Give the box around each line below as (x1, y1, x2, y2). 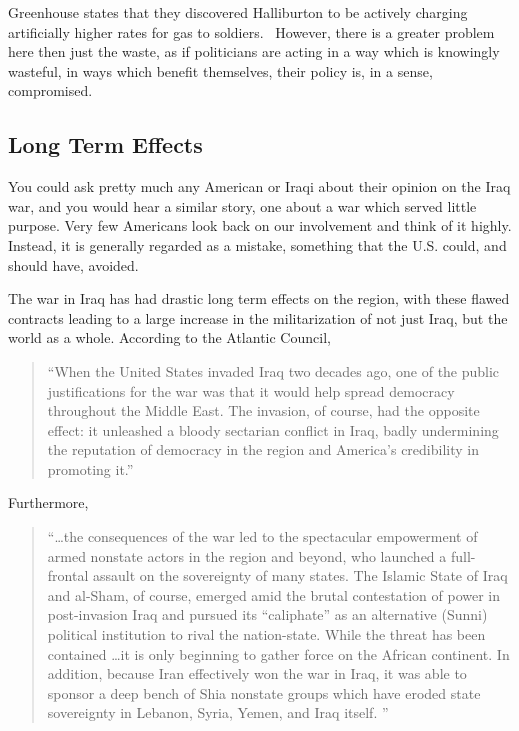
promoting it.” (47, 458, 134, 479)
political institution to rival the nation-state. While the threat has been (47, 624, 486, 645)
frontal (47, 565, 89, 586)
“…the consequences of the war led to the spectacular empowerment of (47, 526, 478, 547)
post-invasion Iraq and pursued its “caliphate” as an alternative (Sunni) (47, 604, 488, 625)
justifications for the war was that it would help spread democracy (47, 380, 455, 401)
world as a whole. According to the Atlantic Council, (8, 327, 331, 348)
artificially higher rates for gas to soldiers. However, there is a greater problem (8, 21, 495, 42)
